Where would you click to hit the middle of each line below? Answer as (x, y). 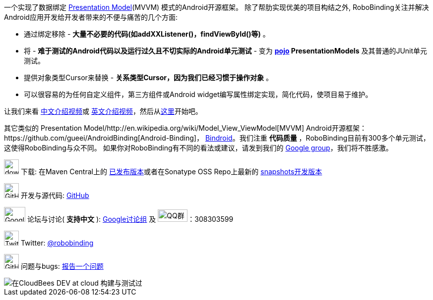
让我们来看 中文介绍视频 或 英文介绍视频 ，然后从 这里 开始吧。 (103, 111)
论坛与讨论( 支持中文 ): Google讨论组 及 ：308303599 (130, 219)
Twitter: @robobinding (57, 243)
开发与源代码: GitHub (55, 195)
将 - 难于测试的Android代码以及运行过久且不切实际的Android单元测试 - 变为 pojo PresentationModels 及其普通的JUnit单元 (226, 51)
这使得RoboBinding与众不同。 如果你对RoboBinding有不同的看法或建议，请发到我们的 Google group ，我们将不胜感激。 (198, 148)
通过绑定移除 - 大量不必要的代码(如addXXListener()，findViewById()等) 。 (147, 34)
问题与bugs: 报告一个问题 (62, 266)
